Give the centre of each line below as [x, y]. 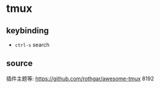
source [19, 63]
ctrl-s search [32, 45]
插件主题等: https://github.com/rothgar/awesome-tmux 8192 [80, 78]
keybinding [27, 31]
